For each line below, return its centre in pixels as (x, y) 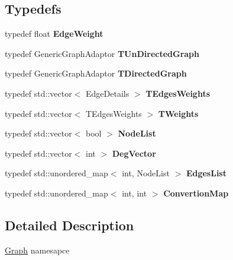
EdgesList (206, 173)
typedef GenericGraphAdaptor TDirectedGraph (96, 73)
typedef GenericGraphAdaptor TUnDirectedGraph (102, 53)
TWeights (178, 113)
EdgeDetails (108, 93)
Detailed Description (69, 225)
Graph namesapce (37, 250)
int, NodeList (146, 173)
